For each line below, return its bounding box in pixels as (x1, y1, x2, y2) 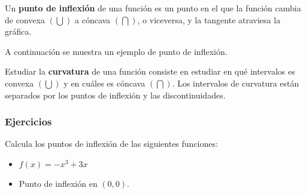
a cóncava (75, 13, 111, 26)
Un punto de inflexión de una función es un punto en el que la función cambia (5, 2, 301, 14)
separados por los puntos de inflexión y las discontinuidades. (5, 88, 226, 101)
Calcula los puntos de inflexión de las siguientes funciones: (5, 137, 218, 150)
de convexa (5, 13, 45, 26)
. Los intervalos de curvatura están (172, 76, 299, 89)
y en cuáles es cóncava (63, 76, 146, 89)
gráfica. (5, 25, 32, 38)
